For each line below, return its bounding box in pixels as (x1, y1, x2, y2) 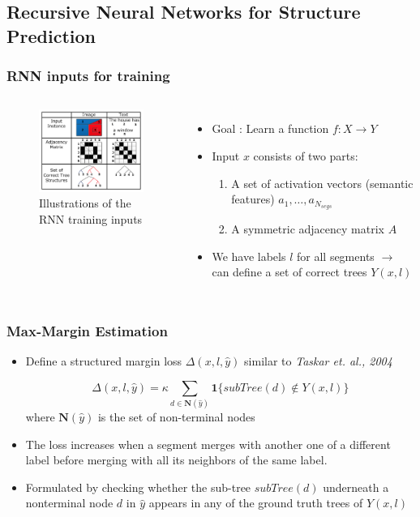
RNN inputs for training (6, 66, 170, 86)
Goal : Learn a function (212, 120, 329, 137)
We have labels (212, 247, 286, 264)
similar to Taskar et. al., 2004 (244, 352, 392, 370)
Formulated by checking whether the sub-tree (25, 478, 251, 495)
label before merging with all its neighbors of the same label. (25, 451, 328, 468)
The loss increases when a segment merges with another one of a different (25, 435, 391, 452)
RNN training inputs (39, 210, 143, 227)
